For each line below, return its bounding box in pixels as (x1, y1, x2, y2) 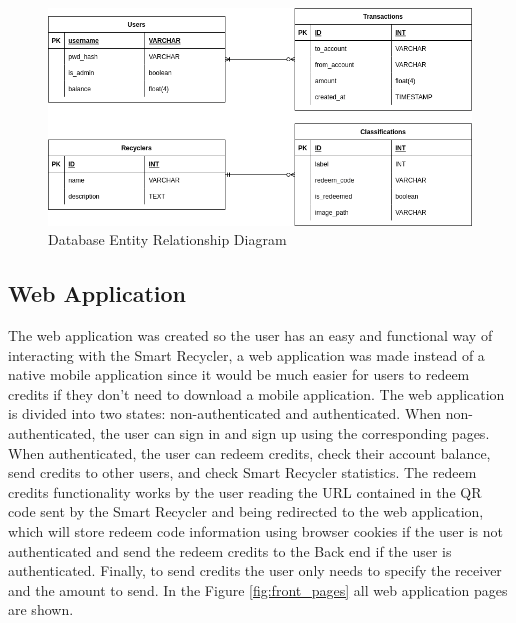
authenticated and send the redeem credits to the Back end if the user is (8, 540, 452, 561)
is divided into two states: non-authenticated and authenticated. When (8, 403, 442, 424)
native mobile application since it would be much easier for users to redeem (8, 364, 470, 385)
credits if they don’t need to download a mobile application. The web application (8, 383, 505, 404)
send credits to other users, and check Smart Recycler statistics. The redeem (8, 462, 477, 483)
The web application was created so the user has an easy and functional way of (8, 325, 493, 346)
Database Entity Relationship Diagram (48, 229, 287, 250)
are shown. (8, 599, 74, 620)
